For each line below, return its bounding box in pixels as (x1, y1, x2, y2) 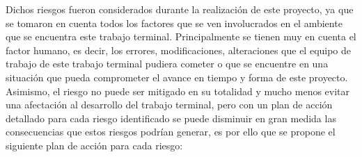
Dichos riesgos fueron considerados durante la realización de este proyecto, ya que (6, 2, 354, 16)
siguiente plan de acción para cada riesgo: (6, 138, 183, 152)
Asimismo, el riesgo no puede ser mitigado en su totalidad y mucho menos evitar (6, 83, 350, 98)
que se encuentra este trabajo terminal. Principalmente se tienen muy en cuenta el (6, 29, 356, 44)
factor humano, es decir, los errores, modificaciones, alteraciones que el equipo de (6, 42, 352, 57)
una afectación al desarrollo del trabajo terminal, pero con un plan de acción (6, 97, 333, 112)
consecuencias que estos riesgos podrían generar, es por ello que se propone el (6, 124, 336, 139)
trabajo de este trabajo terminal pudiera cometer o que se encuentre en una (6, 56, 329, 71)
